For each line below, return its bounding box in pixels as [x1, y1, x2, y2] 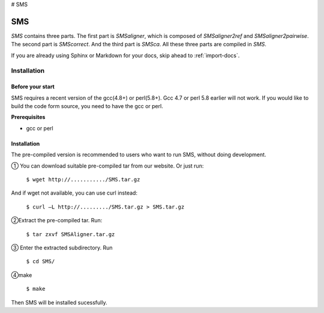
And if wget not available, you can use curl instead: [11, 189, 138, 196]
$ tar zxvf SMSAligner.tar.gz [26, 231, 115, 237]
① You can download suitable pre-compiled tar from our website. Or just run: [11, 162, 204, 169]
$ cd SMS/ [26, 258, 55, 265]
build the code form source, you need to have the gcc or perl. [11, 103, 163, 110]
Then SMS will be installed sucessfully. [11, 299, 107, 306]
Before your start [11, 83, 55, 90]
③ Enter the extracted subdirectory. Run [11, 244, 113, 251]
